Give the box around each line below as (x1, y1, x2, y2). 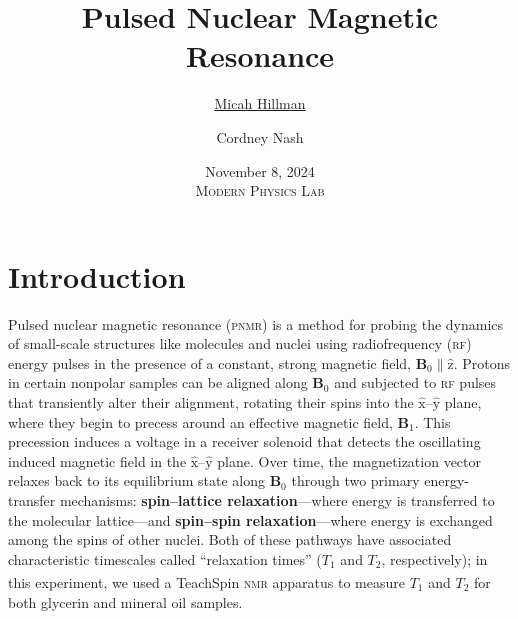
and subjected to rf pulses (334, 372, 497, 393)
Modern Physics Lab (195, 180, 325, 201)
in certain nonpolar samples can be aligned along (8, 372, 308, 393)
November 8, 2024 (205, 160, 315, 181)
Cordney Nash (216, 126, 304, 147)
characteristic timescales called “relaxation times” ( (8, 548, 322, 569)
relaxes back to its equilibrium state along (8, 470, 265, 491)
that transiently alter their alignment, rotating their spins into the (8, 392, 414, 412)
